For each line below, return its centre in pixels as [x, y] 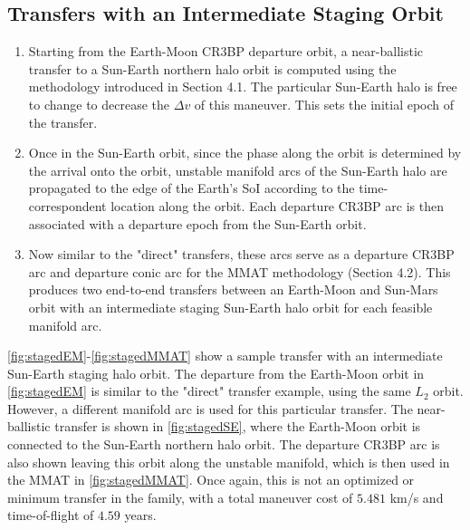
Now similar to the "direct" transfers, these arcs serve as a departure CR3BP [241, 254]
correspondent [67, 205]
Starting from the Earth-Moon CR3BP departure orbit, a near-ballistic [225, 51]
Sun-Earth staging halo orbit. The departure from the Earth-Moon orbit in [216, 373]
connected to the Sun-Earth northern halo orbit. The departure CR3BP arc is [224, 444]
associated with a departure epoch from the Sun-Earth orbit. [197, 223]
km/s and [417, 497]
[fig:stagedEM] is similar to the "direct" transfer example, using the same [209, 391]
